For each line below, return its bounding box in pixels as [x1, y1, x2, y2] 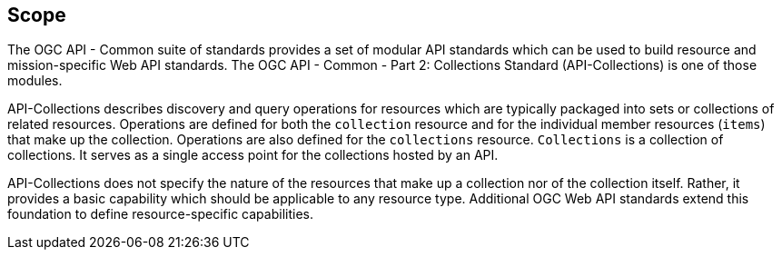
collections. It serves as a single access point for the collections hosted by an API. [7, 147, 499, 163]
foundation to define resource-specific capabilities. [7, 206, 313, 222]
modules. [7, 73, 63, 89]
